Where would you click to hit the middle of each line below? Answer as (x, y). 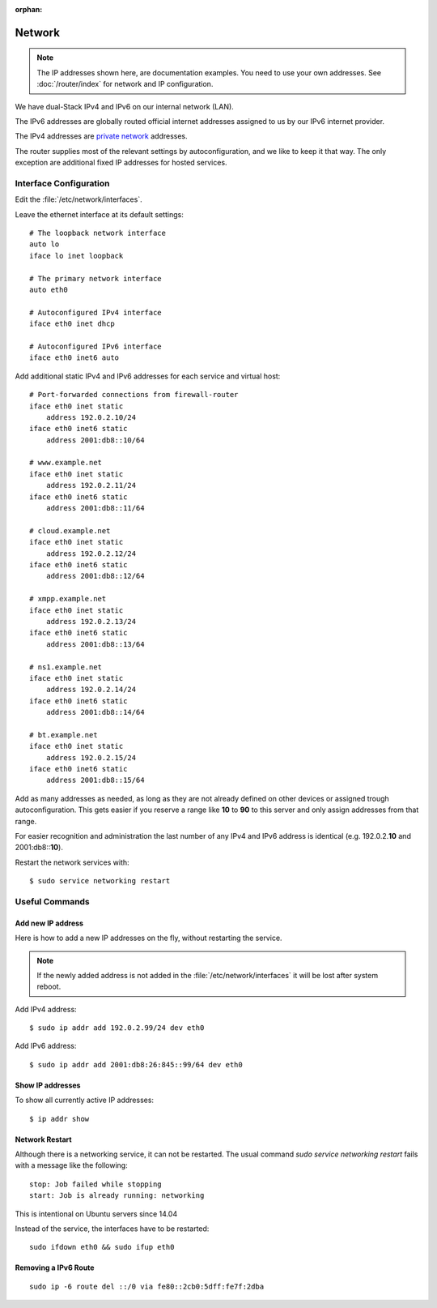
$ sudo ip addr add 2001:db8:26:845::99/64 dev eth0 (136, 1064)
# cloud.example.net (70, 530)
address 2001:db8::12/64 (95, 576)
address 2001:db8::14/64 (95, 712)
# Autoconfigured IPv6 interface (95, 346)
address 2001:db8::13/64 (95, 644)
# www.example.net (66, 463)
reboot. (49, 987)
